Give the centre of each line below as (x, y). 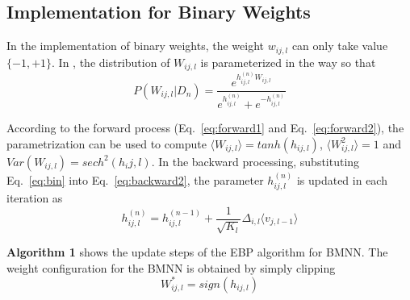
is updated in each (342, 179)
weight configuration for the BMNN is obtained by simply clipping (171, 267)
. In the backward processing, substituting (255, 161)
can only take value (340, 46)
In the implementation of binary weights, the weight (136, 46)
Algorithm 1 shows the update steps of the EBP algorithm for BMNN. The (197, 252)
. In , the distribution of (111, 62)
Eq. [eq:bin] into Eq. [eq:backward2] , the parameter (135, 179)
